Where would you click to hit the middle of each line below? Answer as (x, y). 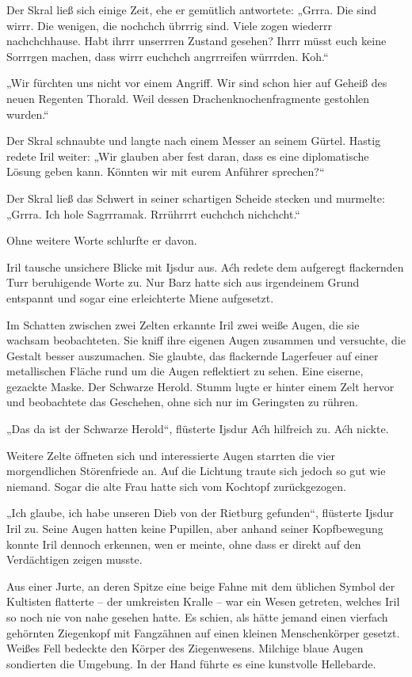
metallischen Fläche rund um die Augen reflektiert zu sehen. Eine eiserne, (185, 371)
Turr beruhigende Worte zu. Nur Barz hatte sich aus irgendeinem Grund (183, 282)
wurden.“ (28, 114)
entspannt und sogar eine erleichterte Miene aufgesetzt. (140, 297)
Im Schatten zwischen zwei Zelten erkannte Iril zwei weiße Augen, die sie (183, 324)
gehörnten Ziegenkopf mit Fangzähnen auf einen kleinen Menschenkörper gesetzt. (203, 632)
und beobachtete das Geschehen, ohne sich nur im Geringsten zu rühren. (182, 402)
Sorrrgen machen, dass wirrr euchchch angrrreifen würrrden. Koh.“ (168, 56)
